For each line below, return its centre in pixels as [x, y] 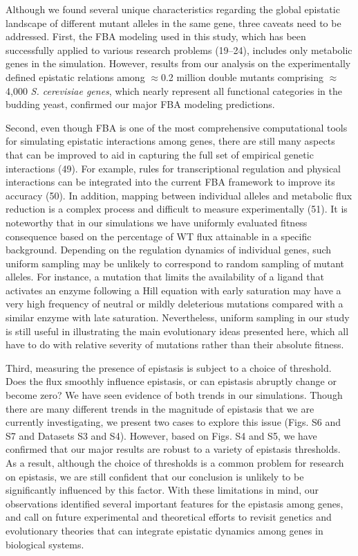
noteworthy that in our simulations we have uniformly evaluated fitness [157, 222]
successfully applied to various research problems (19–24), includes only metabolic [179, 50]
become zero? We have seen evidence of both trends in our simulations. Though [174, 395]
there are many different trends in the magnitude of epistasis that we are [160, 408]
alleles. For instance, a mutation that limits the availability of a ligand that [165, 277]
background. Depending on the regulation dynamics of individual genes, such [169, 250]
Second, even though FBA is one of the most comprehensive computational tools [177, 127]
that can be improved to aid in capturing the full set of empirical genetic [160, 154]
